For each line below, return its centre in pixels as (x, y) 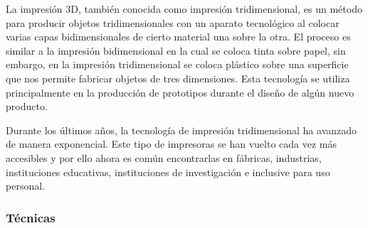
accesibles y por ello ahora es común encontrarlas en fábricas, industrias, (164, 157)
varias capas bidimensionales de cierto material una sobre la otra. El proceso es (178, 37)
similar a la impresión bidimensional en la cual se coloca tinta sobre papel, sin (176, 50)
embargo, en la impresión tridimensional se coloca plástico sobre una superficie (177, 64)
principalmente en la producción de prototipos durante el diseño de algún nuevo (180, 92)
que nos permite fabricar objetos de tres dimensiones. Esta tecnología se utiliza (178, 78)
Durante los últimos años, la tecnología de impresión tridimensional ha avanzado (182, 130)
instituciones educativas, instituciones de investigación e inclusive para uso (168, 172)
